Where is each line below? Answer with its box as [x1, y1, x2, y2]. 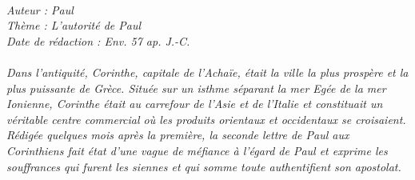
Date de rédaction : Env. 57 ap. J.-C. [6, 32, 190, 49]
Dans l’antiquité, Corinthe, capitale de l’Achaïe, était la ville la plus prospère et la [6, 63, 409, 80]
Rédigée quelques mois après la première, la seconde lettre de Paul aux [6, 126, 349, 143]
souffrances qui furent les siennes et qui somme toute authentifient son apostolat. [6, 158, 401, 174]
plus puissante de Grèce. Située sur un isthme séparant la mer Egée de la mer [6, 79, 386, 96]
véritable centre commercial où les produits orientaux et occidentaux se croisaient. [6, 110, 406, 127]
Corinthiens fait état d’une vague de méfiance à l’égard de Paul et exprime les [6, 142, 388, 158]
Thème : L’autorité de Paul [6, 17, 142, 34]
